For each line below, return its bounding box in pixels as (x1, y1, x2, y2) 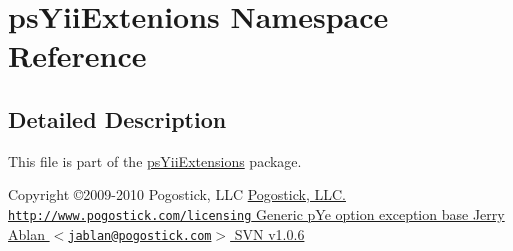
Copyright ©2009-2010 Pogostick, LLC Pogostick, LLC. (8, 184, 346, 205)
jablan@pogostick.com (68, 228, 212, 243)
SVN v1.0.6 (234, 223, 305, 244)
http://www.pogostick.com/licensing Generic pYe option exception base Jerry (8, 203, 505, 224)
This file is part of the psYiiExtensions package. (8, 150, 302, 171)
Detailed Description (8, 103, 227, 134)
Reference (8, 35, 147, 76)
